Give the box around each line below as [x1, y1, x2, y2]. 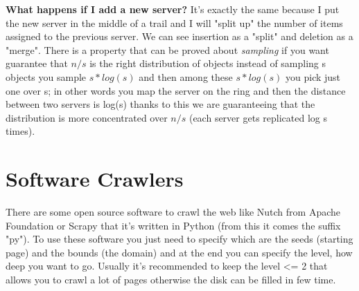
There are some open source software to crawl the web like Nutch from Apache [6, 205, 340, 219]
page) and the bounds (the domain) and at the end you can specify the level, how [6, 245, 353, 259]
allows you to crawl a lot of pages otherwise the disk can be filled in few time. [6, 272, 336, 287]
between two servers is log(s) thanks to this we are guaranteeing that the [6, 97, 315, 111]
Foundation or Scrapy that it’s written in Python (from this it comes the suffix [6, 218, 341, 232]
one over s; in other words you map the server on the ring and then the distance [6, 83, 346, 97]
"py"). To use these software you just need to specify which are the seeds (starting [6, 232, 353, 246]
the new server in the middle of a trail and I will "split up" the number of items [6, 15, 343, 30]
